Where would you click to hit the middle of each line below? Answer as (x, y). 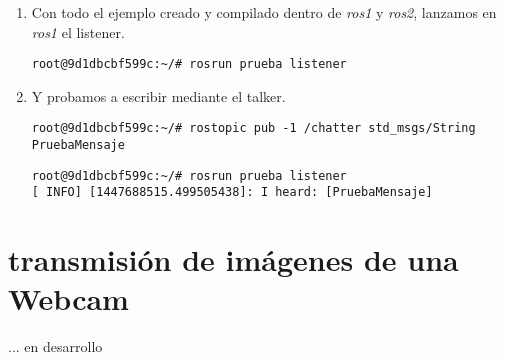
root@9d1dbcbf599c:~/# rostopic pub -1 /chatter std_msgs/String (253, 128)
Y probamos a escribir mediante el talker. (158, 95)
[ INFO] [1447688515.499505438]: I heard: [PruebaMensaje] (232, 192)
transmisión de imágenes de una (233, 259)
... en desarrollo (55, 346)
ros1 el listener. (78, 31)
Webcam (68, 298)
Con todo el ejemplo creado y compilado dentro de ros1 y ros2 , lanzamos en (264, 12)
